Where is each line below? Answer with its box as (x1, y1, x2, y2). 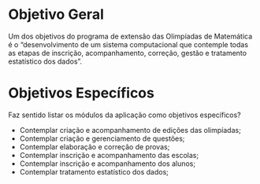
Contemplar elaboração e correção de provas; (19, 142, 170, 151)
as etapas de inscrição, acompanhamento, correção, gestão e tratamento (8, 48, 247, 57)
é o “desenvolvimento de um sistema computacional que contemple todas (8, 39, 249, 49)
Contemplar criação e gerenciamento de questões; (19, 134, 185, 143)
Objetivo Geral (8, 6, 104, 24)
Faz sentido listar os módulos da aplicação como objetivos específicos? (8, 110, 242, 120)
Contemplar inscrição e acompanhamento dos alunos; (19, 159, 195, 168)
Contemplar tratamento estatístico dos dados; (19, 167, 169, 176)
